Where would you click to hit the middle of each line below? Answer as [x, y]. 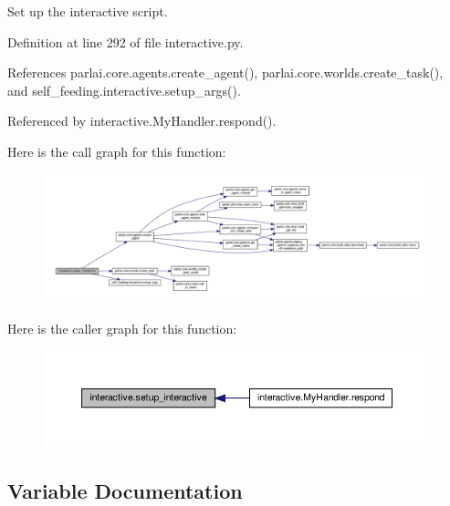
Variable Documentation [125, 490]
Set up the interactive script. [88, 11]
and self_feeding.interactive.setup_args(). [124, 90]
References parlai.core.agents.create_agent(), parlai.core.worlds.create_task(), [225, 72]
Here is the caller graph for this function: [122, 328]
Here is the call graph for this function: [117, 151]
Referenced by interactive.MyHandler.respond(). [142, 121]
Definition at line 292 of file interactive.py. [126, 41]
